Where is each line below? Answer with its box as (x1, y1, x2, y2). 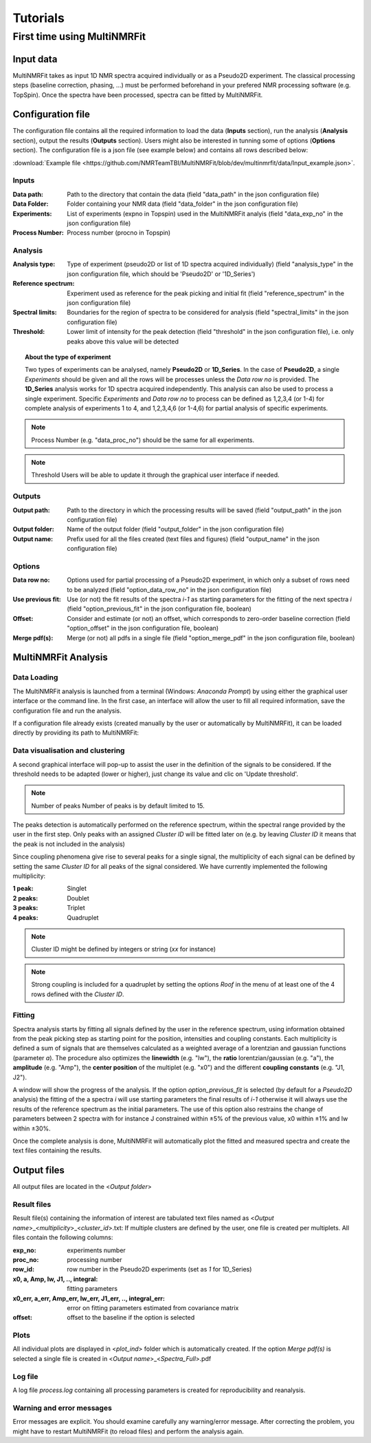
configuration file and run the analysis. (12, 706, 122, 715)
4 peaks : (12, 913, 38, 922)
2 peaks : (12, 894, 38, 902)
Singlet (67, 885, 87, 893)
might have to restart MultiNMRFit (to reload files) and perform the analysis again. (12, 1427, 244, 1435)
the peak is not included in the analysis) (12, 840, 125, 848)
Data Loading (12, 673, 58, 682)
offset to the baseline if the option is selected (67, 1314, 195, 1322)
